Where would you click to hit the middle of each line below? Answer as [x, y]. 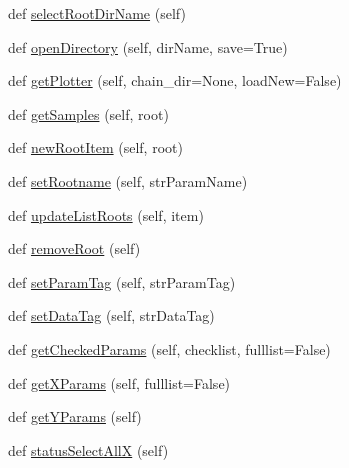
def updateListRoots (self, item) [106, 214]
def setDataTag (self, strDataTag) [111, 315]
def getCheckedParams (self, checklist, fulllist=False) [169, 348]
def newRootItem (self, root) [95, 147]
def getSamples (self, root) [88, 113]
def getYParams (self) [75, 416]
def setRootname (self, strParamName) [128, 180]
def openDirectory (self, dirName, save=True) [148, 46]
